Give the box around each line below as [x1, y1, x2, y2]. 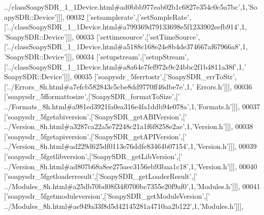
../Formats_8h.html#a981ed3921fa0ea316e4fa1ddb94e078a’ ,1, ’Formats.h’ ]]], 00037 [4, 101, 260, 111]
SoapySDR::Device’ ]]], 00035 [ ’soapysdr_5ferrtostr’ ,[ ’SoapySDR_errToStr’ [4, 71, 235, 82]
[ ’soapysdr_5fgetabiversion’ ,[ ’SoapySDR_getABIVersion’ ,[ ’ [4, 111, 187, 121]
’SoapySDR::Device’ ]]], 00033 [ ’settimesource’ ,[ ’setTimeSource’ [4, 31, 198, 42]
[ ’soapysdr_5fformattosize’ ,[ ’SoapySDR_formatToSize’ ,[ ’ [4, 91, 180, 102]
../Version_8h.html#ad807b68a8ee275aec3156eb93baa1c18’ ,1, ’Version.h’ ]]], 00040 [4, 161, 257, 171]
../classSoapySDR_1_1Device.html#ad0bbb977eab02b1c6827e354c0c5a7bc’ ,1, [4, 2, 248, 12]
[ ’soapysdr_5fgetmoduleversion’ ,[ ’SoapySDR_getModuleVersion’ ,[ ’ [4, 191, 210, 201]
